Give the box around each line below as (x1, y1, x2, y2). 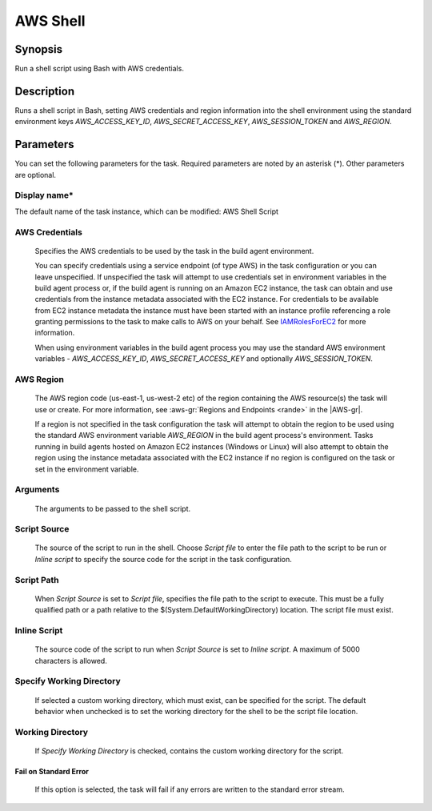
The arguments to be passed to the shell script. (34, 504, 191, 513)
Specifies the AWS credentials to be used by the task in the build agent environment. (34, 246, 314, 255)
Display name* (14, 190, 74, 201)
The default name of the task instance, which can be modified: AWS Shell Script (14, 207, 279, 216)
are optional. (14, 170, 56, 179)
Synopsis (14, 42, 63, 56)
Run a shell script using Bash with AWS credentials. (14, 64, 184, 74)
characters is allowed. (34, 656, 107, 665)
